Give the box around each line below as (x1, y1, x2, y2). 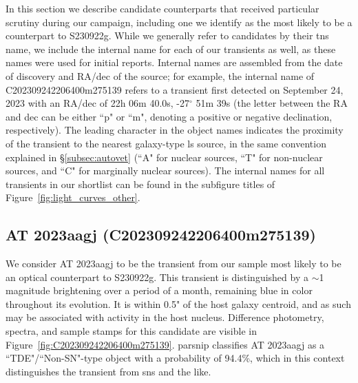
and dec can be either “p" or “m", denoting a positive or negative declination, (6, 109, 333, 123)
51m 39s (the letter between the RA (196, 96, 348, 110)
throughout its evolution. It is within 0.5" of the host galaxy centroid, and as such (6, 296, 351, 311)
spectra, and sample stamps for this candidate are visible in (6, 324, 257, 338)
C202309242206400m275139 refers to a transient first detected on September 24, (6, 82, 344, 96)
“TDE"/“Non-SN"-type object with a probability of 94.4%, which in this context (6, 351, 345, 365)
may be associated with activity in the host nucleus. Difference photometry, (6, 310, 324, 324)
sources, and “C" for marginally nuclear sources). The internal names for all (6, 163, 325, 178)
